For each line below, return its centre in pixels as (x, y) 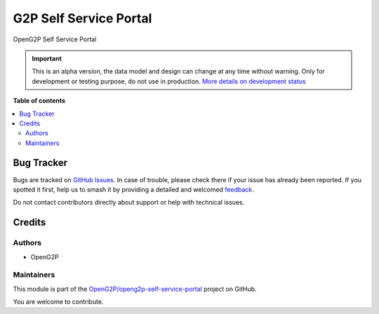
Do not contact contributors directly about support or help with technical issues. (129, 203)
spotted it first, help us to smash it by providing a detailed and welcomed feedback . (133, 189)
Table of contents (39, 101)
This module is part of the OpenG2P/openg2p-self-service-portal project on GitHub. (135, 289)
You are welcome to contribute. (58, 302)
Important (47, 58)
